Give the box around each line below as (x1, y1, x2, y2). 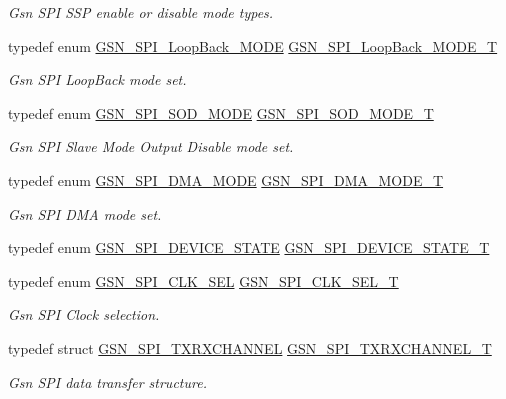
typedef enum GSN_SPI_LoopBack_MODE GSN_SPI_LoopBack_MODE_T (8, 35, 498, 56)
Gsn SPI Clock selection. (8, 304, 160, 325)
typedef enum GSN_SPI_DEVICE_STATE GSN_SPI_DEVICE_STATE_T (8, 237, 490, 258)
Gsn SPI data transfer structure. (8, 371, 207, 392)
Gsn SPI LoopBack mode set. (8, 69, 187, 90)
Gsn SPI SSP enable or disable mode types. (8, 2, 274, 22)
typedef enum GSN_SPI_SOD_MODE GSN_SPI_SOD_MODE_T (8, 102, 434, 123)
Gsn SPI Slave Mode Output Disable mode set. (8, 136, 294, 157)
